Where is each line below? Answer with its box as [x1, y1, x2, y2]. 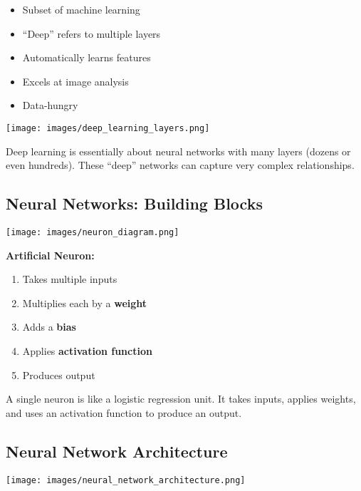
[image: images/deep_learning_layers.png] [6, 123, 210, 133]
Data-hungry [22, 98, 78, 113]
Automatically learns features [22, 50, 151, 65]
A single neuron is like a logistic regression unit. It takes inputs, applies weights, [6, 391, 356, 406]
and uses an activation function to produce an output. [6, 405, 242, 420]
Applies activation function [22, 343, 152, 358]
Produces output [22, 367, 95, 382]
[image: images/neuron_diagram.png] [6, 227, 179, 238]
